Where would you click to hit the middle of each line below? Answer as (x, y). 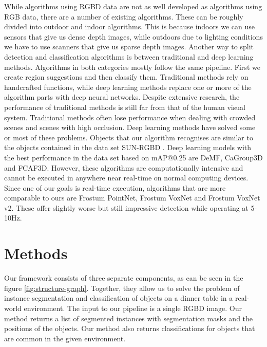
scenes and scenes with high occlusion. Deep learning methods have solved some (130, 127)
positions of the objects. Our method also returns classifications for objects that (130, 328)
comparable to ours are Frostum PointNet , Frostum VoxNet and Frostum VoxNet (132, 198)
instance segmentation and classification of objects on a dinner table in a (119, 298)
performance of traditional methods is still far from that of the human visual (125, 107)
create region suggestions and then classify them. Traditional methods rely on (126, 77)
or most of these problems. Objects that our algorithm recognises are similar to (129, 137)
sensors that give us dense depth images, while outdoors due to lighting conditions (133, 36)
